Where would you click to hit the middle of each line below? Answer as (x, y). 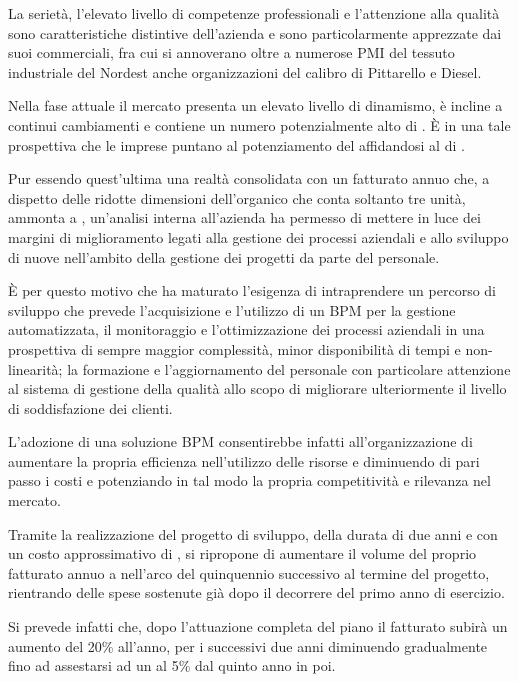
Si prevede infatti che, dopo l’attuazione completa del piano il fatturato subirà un (258, 626)
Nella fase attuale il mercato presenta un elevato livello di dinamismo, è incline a (255, 105)
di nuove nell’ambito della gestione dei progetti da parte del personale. (224, 256)
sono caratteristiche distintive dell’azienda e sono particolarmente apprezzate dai (255, 32)
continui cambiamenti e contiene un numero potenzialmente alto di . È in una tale (259, 124)
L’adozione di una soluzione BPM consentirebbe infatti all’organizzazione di (240, 441)
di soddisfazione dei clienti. (90, 407)
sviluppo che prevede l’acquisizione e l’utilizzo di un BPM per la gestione (232, 309)
